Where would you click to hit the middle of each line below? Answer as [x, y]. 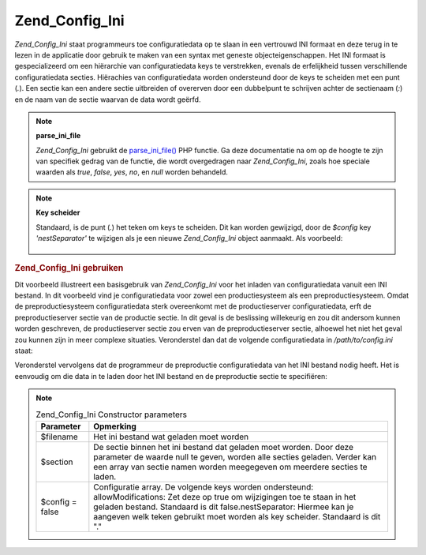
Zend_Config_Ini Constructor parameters [112, 414]
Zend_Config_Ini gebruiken [69, 268]
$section [57, 462]
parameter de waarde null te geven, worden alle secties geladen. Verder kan [235, 456]
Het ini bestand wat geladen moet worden [171, 437]
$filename [59, 437]
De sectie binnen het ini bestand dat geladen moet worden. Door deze [224, 447]
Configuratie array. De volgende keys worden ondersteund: [204, 487]
